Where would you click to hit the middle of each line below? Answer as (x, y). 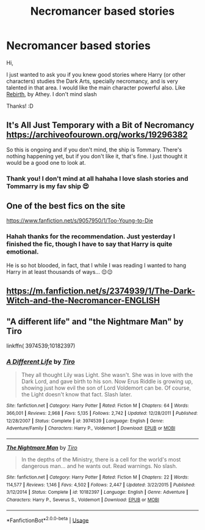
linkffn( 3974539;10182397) (41, 346)
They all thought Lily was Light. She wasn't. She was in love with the (107, 375)
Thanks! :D (20, 106)
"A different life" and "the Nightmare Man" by (95, 321)
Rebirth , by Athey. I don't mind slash (52, 94)
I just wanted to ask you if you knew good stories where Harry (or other (96, 74)
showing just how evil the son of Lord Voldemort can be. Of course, (106, 388)
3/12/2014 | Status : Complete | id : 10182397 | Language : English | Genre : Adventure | (97, 492)
